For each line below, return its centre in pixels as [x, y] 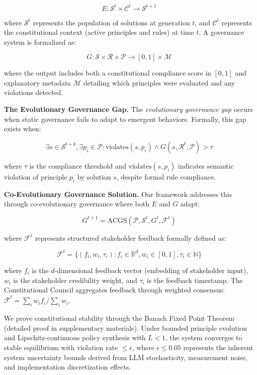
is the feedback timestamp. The [195, 280]
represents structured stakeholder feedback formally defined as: [130, 237]
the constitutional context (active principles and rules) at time [99, 32]
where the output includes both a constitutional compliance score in [108, 73]
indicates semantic [206, 165]
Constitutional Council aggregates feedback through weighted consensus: [115, 290]
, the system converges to [204, 337]
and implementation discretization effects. [68, 367]
